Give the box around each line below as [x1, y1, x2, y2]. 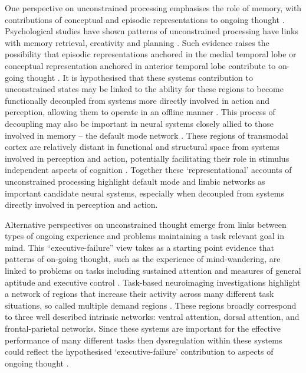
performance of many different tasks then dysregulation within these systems [5, 333, 282, 346]
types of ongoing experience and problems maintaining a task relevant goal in [5, 230, 285, 242]
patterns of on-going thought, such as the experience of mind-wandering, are [5, 253, 281, 265]
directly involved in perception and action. [5, 198, 158, 211]
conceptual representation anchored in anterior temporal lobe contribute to [5, 59, 276, 71]
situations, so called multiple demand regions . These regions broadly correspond [5, 299, 297, 311]
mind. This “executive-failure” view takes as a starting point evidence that [5, 241, 274, 253]
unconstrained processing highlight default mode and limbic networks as [5, 175, 265, 187]
